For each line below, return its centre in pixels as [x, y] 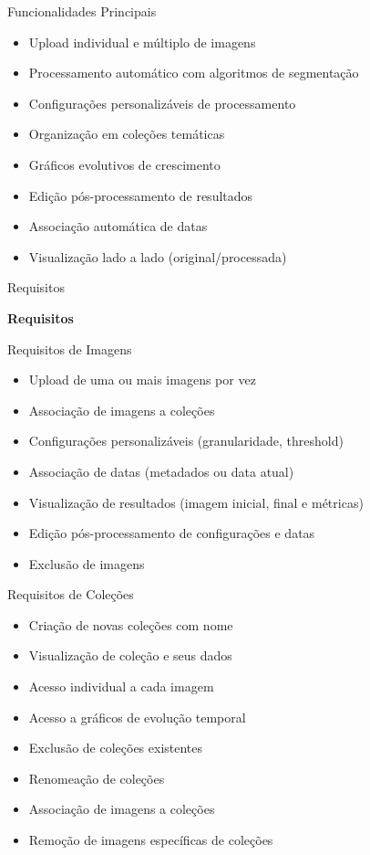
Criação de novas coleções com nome [131, 624]
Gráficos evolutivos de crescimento [124, 164]
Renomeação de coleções [97, 778]
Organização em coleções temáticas [127, 134]
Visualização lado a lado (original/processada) [158, 256]
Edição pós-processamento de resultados [141, 195]
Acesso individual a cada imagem [121, 686]
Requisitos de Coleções [71, 594]
